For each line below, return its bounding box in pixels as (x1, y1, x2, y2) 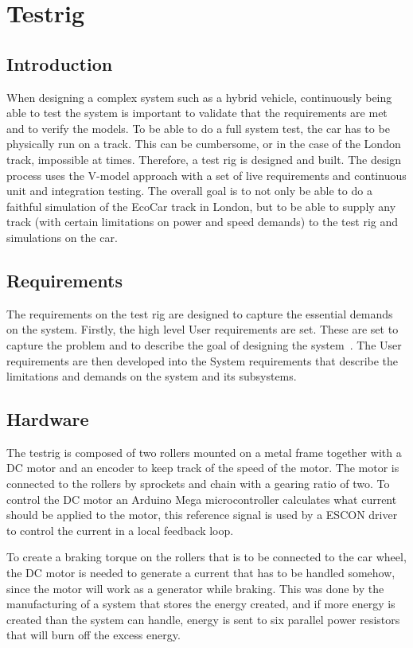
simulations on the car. (6, 228, 118, 245)
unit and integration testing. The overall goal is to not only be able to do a (6, 182, 372, 199)
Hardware (6, 407, 89, 431)
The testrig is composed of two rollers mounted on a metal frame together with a (6, 443, 402, 460)
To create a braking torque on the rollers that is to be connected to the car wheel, (6, 548, 407, 565)
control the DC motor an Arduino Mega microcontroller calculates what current (6, 490, 397, 507)
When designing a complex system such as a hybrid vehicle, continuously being (6, 88, 392, 105)
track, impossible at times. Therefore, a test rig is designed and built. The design (6, 150, 402, 167)
